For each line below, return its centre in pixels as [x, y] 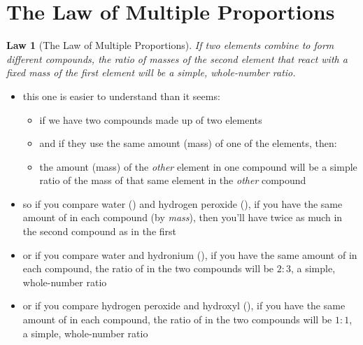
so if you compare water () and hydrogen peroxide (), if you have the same [183, 203]
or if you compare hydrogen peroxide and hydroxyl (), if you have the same [184, 305]
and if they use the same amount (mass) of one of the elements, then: [188, 143]
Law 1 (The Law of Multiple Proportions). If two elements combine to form [170, 45]
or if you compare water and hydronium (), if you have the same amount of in [190, 254]
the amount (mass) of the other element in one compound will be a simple [198, 166]
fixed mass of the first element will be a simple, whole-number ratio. [151, 72]
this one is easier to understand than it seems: [121, 96]
